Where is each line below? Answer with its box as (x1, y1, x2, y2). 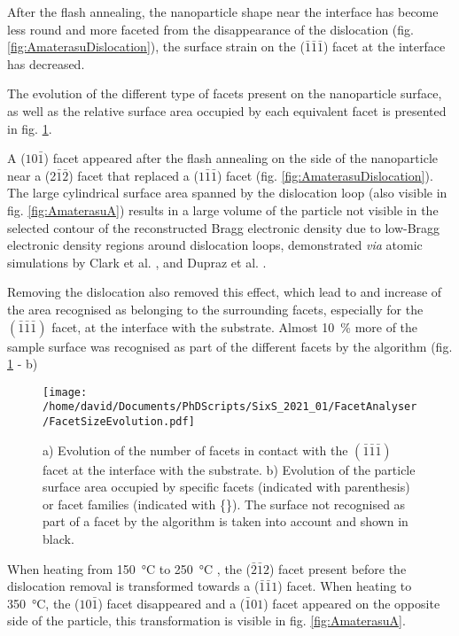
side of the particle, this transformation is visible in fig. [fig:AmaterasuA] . (7, 611, 406, 630)
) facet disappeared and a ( (97, 593, 245, 612)
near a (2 (7, 166, 57, 184)
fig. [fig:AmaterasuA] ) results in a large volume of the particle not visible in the (7, 200, 439, 219)
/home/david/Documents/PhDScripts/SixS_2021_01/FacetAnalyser (43, 400, 417, 414)
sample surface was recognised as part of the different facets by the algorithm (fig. (7, 337, 453, 355)
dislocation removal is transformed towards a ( (7, 577, 260, 595)
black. (43, 530, 74, 548)
